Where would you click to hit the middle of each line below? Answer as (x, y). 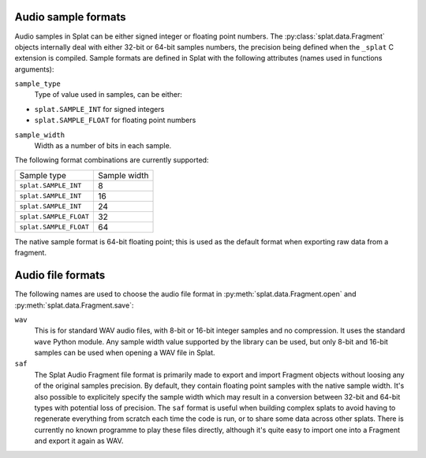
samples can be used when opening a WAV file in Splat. (125, 353)
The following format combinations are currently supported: (112, 160)
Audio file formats (60, 276)
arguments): (34, 69)
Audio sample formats (70, 17)
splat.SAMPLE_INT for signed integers (99, 109)
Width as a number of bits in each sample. (103, 146)
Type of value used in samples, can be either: (108, 95)
